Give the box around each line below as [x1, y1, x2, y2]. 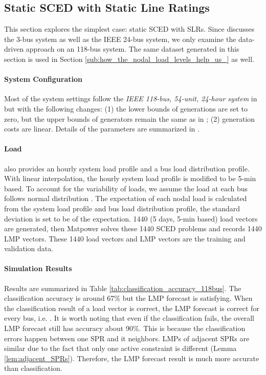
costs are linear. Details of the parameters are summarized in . [4, 123, 199, 134]
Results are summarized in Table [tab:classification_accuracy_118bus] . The [4, 282, 241, 293]
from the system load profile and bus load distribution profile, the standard [4, 203, 240, 213]
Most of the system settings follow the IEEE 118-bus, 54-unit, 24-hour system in [4, 93, 257, 104]
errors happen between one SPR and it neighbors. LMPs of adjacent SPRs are [4, 333, 250, 343]
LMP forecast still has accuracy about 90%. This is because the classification [4, 323, 246, 334]
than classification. [4, 363, 62, 373]
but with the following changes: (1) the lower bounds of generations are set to [4, 103, 248, 114]
